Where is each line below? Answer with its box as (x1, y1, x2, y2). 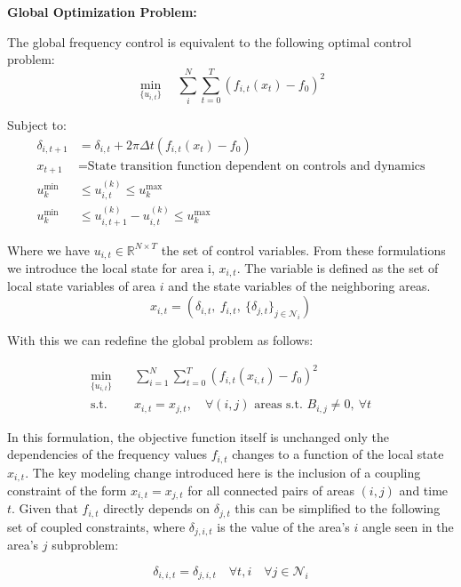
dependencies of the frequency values (7, 445, 207, 463)
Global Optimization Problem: (7, 3, 197, 20)
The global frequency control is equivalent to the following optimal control (7, 32, 412, 51)
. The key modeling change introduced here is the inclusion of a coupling (25, 462, 421, 481)
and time (399, 481, 449, 500)
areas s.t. (254, 398, 303, 412)
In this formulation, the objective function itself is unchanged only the (7, 427, 390, 446)
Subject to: (7, 115, 67, 133)
